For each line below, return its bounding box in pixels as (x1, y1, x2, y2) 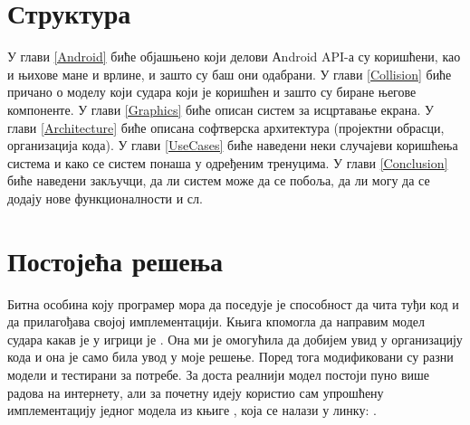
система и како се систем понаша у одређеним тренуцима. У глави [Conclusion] (7, 153, 448, 172)
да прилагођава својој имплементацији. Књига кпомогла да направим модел (7, 312, 426, 331)
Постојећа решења (7, 241, 224, 279)
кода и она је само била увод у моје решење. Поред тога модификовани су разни (7, 347, 454, 366)
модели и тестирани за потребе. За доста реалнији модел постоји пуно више (7, 364, 430, 383)
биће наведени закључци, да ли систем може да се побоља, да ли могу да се (7, 171, 430, 190)
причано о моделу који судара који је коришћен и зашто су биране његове (7, 82, 417, 101)
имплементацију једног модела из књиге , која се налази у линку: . (7, 401, 377, 420)
